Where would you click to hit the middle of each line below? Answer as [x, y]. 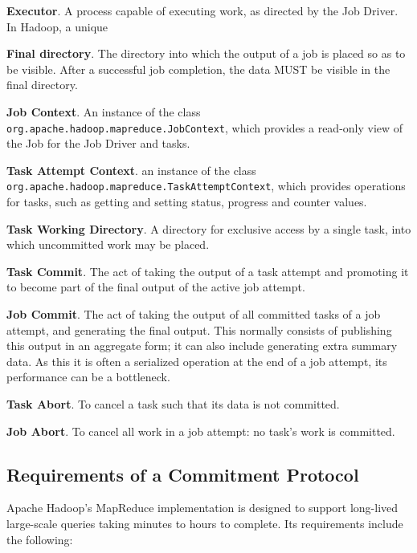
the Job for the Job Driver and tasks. [98, 143]
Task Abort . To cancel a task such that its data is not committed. [173, 404]
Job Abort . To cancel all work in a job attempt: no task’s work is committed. [201, 431]
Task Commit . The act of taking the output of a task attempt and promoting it [208, 271]
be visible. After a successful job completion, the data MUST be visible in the [198, 69]
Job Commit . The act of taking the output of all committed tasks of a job [194, 314]
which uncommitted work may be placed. [108, 244]
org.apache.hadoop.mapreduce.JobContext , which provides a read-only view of [205, 127]
